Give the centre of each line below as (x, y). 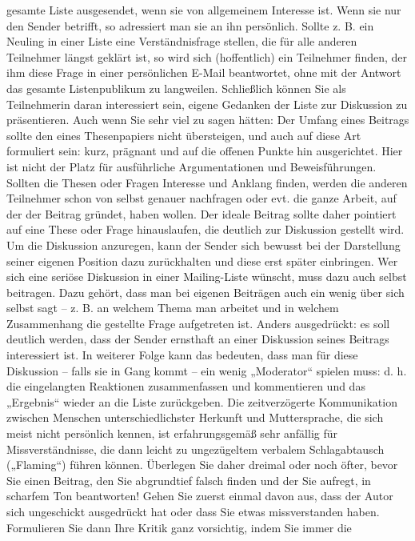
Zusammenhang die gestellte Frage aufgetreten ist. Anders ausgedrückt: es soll (198, 323)
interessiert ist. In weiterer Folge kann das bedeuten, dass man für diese (182, 355)
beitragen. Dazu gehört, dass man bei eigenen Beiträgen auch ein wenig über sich (206, 292)
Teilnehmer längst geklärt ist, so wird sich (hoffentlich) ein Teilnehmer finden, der (207, 56)
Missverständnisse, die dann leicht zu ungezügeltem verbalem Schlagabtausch (196, 449)
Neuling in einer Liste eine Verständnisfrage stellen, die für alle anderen (182, 41)
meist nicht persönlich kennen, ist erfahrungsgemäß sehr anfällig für (172, 433)
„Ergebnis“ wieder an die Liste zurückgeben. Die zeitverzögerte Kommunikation (202, 401)
